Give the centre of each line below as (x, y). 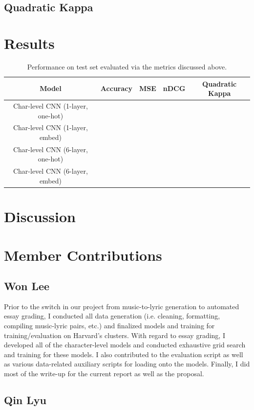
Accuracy (116, 88)
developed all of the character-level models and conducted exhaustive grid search (125, 345)
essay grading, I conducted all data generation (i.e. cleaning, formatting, (112, 316)
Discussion (40, 216)
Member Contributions (83, 255)
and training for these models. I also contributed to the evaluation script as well (124, 354)
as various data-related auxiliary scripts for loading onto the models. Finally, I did (127, 364)
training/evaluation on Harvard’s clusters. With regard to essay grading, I (115, 335)
